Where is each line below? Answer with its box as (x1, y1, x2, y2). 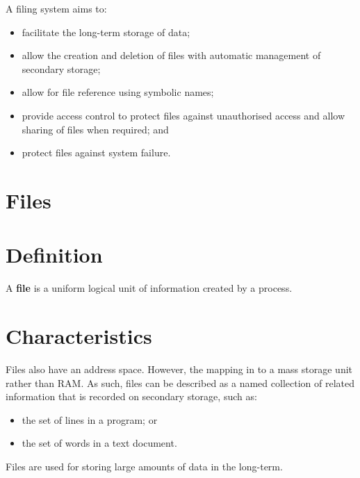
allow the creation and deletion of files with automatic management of (22, 48, 321, 63)
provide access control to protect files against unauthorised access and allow (22, 108, 345, 122)
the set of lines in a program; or (22, 412, 158, 427)
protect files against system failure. (22, 145, 171, 160)
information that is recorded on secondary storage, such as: (6, 389, 257, 404)
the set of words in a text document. (22, 436, 177, 450)
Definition (6, 240, 103, 269)
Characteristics (6, 322, 152, 350)
